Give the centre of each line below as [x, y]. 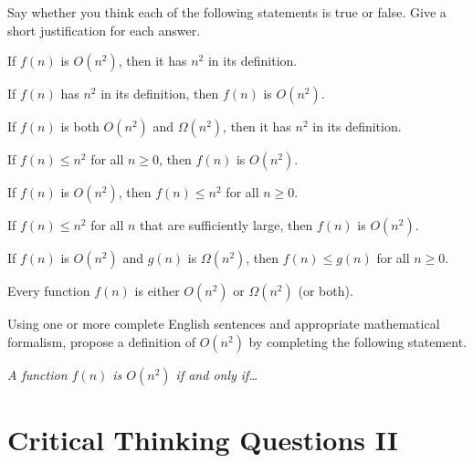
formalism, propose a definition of [101, 341]
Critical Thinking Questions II [203, 439]
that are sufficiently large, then [226, 225]
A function [37, 374]
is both [80, 126]
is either [157, 291]
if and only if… [216, 374]
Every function [49, 291]
